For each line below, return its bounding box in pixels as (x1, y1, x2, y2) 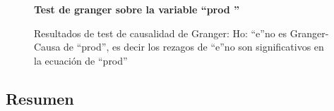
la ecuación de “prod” (34, 53, 128, 67)
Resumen (6, 87, 74, 109)
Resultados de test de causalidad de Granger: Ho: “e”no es (34, 25, 287, 40)
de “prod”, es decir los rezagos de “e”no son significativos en (64, 39, 324, 54)
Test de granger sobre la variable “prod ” (34, 2, 240, 16)
